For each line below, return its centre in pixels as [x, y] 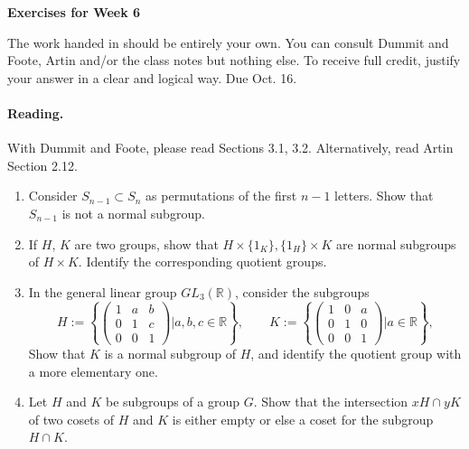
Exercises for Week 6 [74, 12]
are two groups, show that [146, 243]
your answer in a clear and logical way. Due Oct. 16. [152, 77]
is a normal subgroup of [170, 353]
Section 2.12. [42, 165]
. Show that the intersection [331, 402]
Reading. [36, 112]
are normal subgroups [396, 243]
